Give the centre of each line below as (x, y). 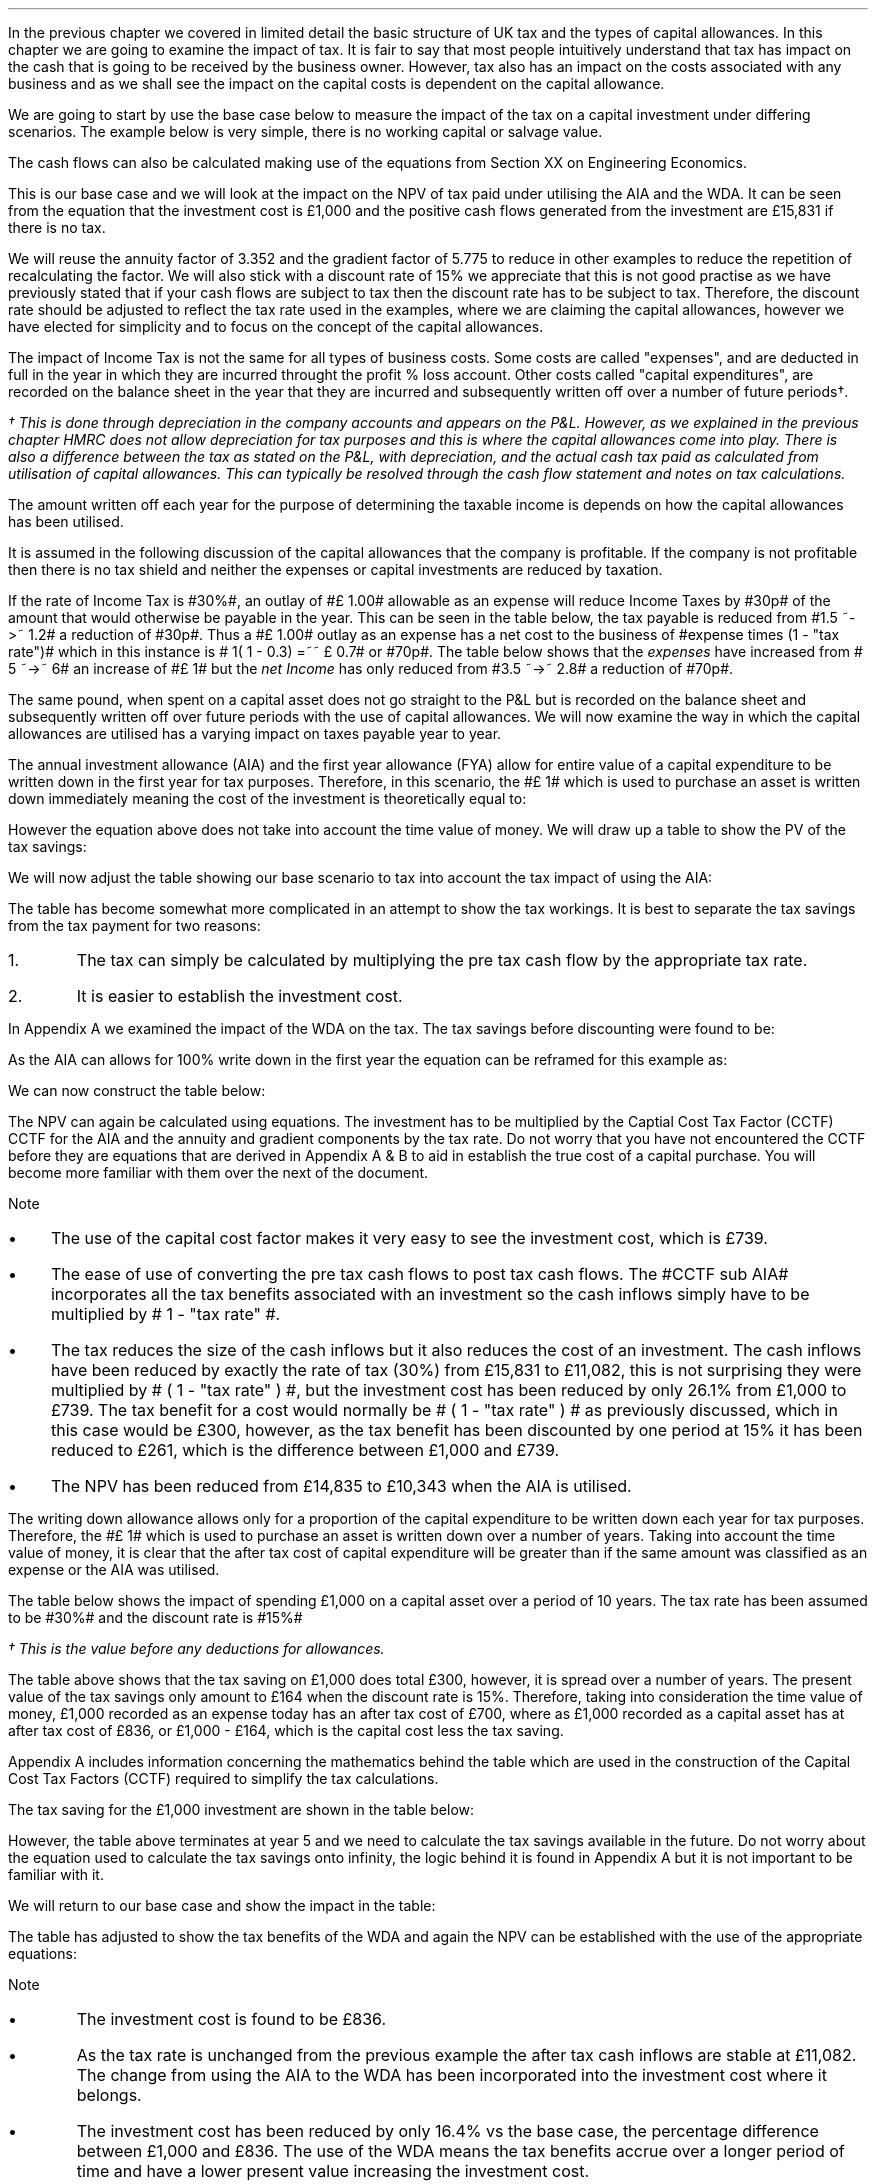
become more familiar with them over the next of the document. (218, 1172)
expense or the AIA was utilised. (114, 1569)
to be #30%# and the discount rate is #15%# (155, 1617)
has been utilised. (66, 521)
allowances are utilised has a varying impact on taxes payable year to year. (255, 733)
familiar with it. (56, 1874)
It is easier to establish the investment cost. (239, 996)
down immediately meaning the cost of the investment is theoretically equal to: (267, 798)
